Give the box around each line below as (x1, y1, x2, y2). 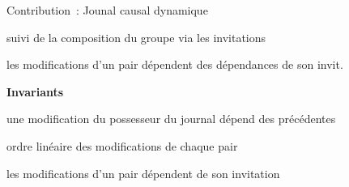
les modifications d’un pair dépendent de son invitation (6, 164, 280, 181)
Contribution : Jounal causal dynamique (6, 2, 208, 18)
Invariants (6, 83, 64, 100)
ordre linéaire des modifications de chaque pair (6, 137, 238, 154)
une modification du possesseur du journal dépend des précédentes (6, 110, 336, 127)
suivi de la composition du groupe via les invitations (6, 28, 266, 45)
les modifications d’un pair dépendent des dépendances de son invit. (6, 56, 343, 73)
